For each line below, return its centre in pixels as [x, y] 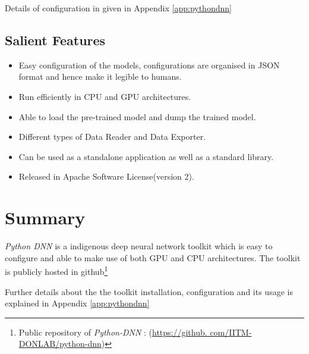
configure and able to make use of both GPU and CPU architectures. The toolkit [153, 257]
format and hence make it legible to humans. [100, 76]
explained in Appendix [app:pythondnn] [77, 303]
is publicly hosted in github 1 [56, 270]
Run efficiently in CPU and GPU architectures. [105, 96]
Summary [45, 217]
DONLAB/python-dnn [60, 344]
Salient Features [55, 40]
